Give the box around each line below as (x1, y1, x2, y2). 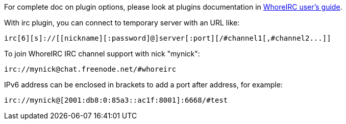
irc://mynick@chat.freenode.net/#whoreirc (4, 65, 177, 73)
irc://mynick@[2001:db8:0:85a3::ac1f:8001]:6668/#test (4, 96, 228, 104)
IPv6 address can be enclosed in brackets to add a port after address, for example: (4, 80, 283, 89)
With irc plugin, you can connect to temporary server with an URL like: (4, 18, 240, 27)
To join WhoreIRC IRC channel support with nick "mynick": (4, 49, 200, 58)
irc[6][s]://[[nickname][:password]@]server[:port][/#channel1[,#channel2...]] (4, 34, 331, 42)
